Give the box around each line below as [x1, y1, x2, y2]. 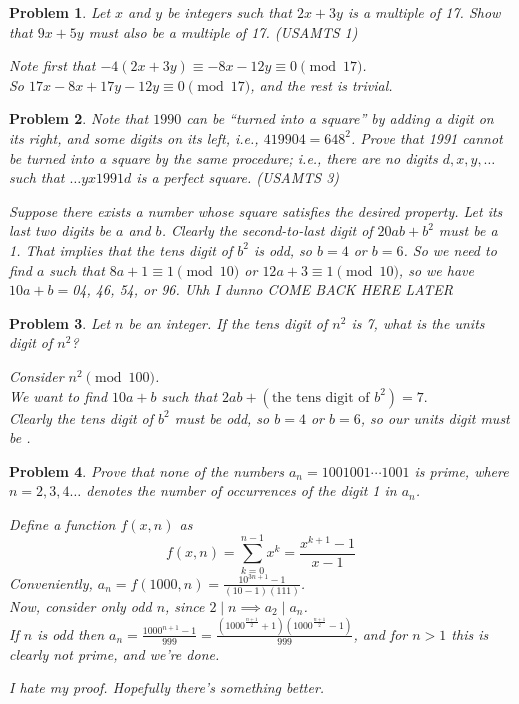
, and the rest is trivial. [250, 74, 393, 95]
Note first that [9, 55, 96, 76]
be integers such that [167, 2, 292, 22]
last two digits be [9, 220, 111, 241]
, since [165, 595, 205, 616]
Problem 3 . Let [9, 312, 111, 333]
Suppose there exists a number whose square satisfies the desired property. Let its [9, 200, 503, 221]
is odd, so [254, 239, 313, 260]
